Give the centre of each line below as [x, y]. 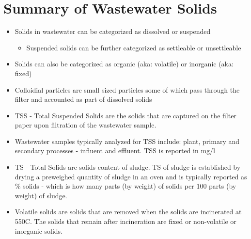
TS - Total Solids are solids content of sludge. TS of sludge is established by [128, 167]
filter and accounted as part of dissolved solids [83, 99]
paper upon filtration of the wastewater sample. [86, 125]
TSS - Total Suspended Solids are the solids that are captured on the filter [125, 115]
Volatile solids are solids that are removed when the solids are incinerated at [128, 212]
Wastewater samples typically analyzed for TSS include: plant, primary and [127, 141]
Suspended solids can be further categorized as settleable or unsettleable [134, 47]
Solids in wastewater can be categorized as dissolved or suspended [113, 31]
